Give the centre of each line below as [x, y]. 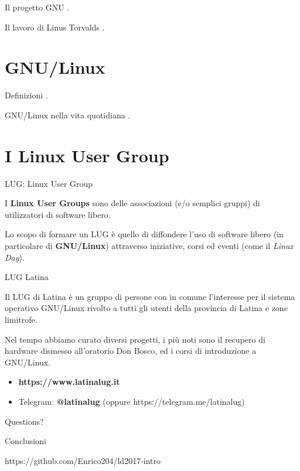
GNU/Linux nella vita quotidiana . [68, 115]
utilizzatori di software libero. [58, 214]
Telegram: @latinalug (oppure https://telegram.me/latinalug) [132, 401]
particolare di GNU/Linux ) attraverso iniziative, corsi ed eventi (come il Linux [149, 245]
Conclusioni [25, 441]
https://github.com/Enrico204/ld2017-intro [83, 460]
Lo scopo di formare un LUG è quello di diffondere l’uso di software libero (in [144, 234]
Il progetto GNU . [37, 7]
